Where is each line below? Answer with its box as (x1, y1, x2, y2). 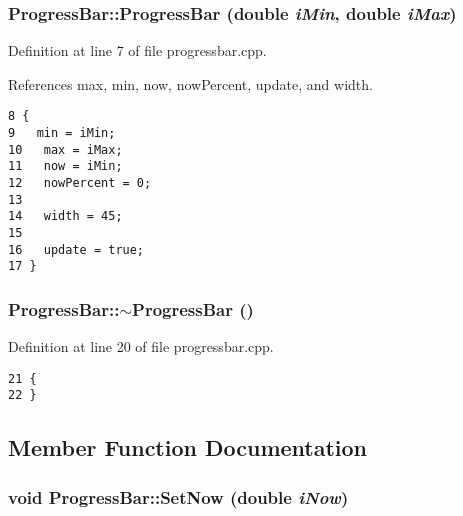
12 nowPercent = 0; (8, 176, 152, 191)
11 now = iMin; (8, 159, 123, 174)
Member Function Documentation (8, 432, 368, 463)
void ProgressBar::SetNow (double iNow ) (8, 484, 349, 509)
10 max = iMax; (8, 142, 123, 157)
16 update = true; (8, 242, 145, 257)
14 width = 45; (8, 209, 123, 224)
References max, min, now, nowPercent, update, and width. (8, 73, 373, 94)
